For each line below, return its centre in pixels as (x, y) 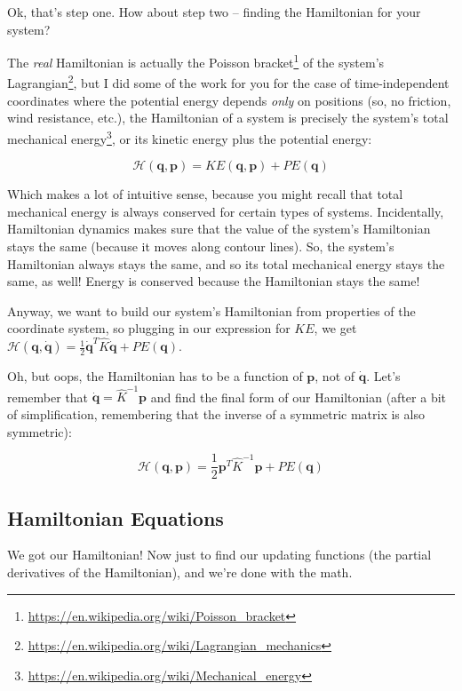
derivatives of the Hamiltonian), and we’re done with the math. (180, 572)
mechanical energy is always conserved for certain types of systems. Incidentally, (226, 211)
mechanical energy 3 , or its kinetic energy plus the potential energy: (190, 137)
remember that (48, 397)
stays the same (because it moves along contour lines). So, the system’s (201, 246)
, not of (335, 376)
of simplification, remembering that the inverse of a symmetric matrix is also (216, 414)
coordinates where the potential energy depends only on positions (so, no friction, (229, 100)
